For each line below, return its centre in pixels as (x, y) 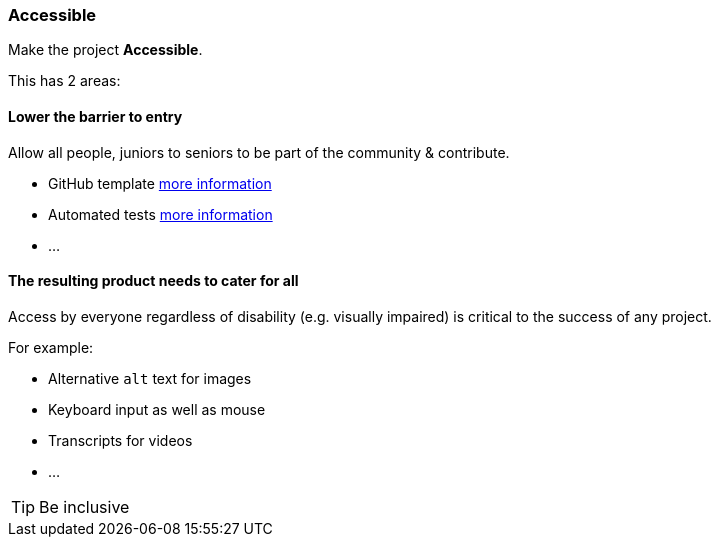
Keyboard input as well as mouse (157, 409)
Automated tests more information (160, 214)
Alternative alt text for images (150, 378)
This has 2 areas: (64, 81)
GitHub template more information (160, 183)
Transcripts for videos (120, 440)
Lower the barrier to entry (95, 116)
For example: (51, 347)
